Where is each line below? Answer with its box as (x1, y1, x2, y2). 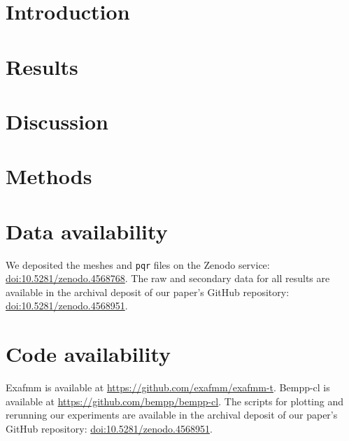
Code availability (6, 339, 171, 368)
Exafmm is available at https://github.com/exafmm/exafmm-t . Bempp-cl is (6, 380, 330, 395)
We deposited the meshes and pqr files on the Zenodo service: (6, 257, 270, 272)
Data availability (6, 216, 168, 245)
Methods (6, 162, 92, 190)
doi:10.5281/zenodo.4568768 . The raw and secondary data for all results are (6, 271, 330, 286)
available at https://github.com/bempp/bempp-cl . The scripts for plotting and (6, 393, 343, 408)
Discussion (6, 106, 108, 135)
